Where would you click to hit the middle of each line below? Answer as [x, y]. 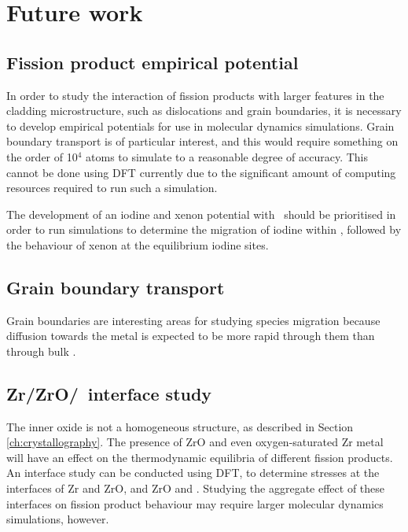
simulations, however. [58, 519]
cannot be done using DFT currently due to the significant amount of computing [201, 172]
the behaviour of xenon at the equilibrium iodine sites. [138, 244]
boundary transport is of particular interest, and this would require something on [202, 141]
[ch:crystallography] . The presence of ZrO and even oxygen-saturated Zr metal [195, 442]
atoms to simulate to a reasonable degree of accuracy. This [227, 156]
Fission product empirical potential [153, 62]
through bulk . [41, 351]
